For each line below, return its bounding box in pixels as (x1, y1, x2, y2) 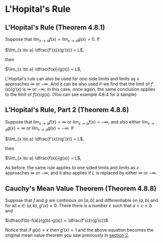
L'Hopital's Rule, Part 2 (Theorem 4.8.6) (5, 106, 129, 114)
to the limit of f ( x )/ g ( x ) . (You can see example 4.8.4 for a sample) (5, 91, 137, 97)
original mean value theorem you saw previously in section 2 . (5, 232, 130, 238)
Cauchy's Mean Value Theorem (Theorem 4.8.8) (5, 184, 157, 193)
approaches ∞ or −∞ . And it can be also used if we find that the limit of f (5, 81, 153, 87)
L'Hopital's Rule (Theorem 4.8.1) (5, 23, 105, 32)
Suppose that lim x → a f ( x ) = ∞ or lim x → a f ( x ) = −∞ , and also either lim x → (5, 119, 155, 126)
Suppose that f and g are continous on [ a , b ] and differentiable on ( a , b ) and (5, 198, 159, 203)
